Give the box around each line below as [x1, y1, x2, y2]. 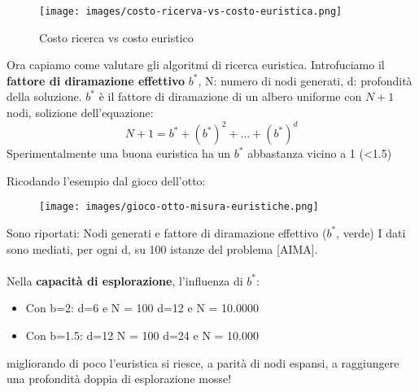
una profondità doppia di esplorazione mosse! [7, 370, 232, 387]
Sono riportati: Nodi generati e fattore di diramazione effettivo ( [7, 224, 327, 241]
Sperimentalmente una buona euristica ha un [7, 145, 231, 162]
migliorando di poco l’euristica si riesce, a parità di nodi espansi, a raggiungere [7, 354, 399, 371]
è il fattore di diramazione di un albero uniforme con [98, 88, 362, 105]
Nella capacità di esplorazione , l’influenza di [7, 272, 243, 289]
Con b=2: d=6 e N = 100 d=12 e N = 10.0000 [25, 299, 259, 316]
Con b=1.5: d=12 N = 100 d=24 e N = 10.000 [25, 326, 260, 343]
